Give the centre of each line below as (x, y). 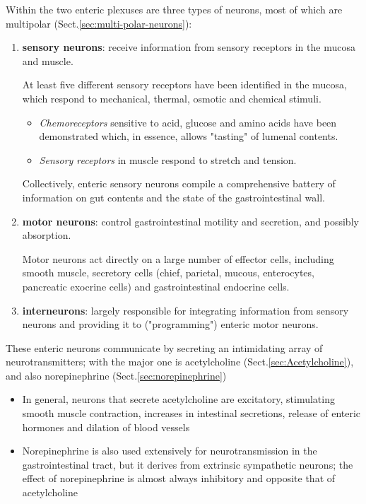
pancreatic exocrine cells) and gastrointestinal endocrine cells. (156, 286)
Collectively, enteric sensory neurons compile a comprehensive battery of (179, 183)
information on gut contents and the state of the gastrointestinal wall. (173, 197)
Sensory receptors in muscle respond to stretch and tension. (168, 159)
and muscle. (48, 60)
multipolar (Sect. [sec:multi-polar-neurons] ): (99, 23)
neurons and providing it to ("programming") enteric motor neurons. (170, 324)
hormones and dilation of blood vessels (106, 427)
